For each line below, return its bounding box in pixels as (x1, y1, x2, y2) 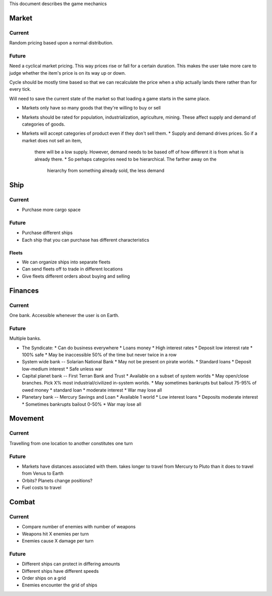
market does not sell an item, (22, 137, 82, 143)
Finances (9, 286, 39, 295)
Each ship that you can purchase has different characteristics (22, 237, 150, 243)
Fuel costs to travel (22, 484, 61, 491)
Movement (9, 414, 44, 423)
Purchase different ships (22, 230, 73, 236)
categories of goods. (22, 121, 65, 127)
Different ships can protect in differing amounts (22, 561, 120, 567)
